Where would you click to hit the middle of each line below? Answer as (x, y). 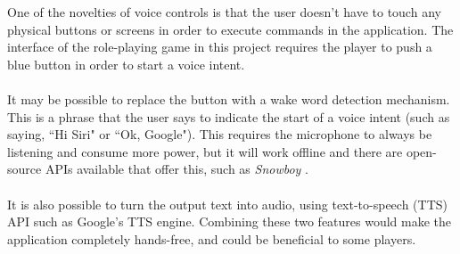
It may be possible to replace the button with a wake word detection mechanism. (229, 98)
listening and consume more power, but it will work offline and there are (205, 151)
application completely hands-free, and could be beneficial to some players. (212, 238)
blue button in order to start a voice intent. (126, 64)
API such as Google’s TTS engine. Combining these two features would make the (230, 221)
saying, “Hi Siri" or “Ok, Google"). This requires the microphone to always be (220, 134)
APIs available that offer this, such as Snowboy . (177, 169)
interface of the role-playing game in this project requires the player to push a (220, 47)
